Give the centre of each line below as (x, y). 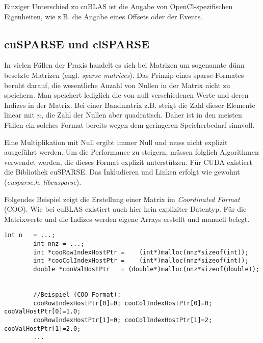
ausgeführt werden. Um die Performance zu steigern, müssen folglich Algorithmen (131, 152)
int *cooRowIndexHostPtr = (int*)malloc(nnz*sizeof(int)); (141, 252)
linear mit (19, 115)
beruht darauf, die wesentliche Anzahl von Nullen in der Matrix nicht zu (117, 85)
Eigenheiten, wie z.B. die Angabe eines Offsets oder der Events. (103, 16)
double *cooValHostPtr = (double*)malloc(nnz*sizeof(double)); (147, 269)
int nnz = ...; (59, 244)
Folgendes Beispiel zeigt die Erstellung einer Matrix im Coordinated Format (122, 199)
